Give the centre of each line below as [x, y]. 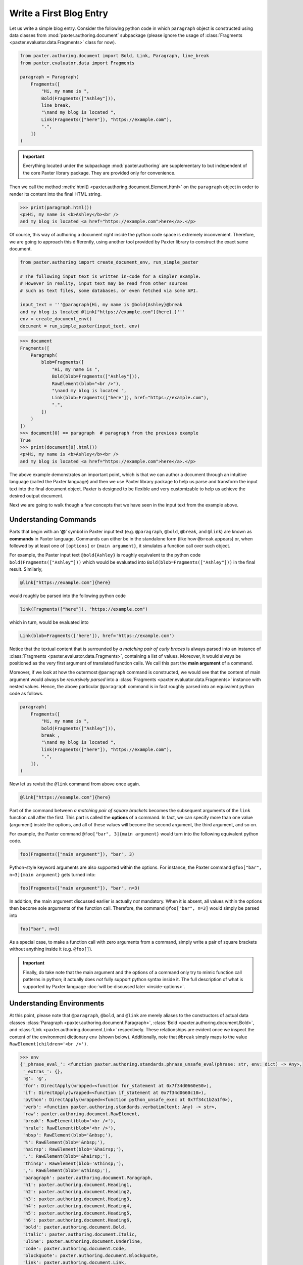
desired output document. [36, 495]
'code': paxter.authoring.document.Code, [75, 1248]
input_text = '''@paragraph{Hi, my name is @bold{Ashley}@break [101, 305]
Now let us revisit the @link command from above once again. [75, 784]
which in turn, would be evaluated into [49, 622]
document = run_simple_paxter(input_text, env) [80, 326]
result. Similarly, [26, 569]
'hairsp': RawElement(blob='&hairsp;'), [73, 1149]
